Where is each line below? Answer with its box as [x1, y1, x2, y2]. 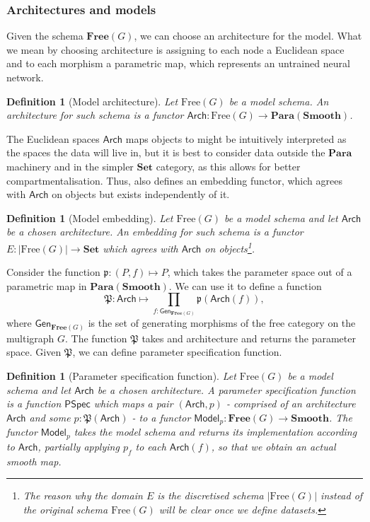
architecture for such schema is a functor [6, 108, 184, 122]
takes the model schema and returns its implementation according [74, 424, 357, 439]
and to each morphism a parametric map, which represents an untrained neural [6, 56, 350, 71]
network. [6, 70, 44, 84]
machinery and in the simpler [6, 158, 134, 173]
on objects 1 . [204, 238, 255, 255]
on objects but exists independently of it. [52, 187, 230, 202]
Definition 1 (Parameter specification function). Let [6, 369, 236, 383]
